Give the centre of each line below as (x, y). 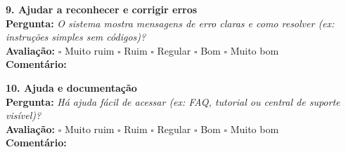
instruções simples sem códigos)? (76, 37)
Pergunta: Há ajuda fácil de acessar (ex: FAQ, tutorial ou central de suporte (173, 101)
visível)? (24, 115)
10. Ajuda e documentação (71, 87)
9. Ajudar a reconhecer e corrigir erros (102, 9)
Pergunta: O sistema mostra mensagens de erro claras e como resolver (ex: (170, 23)
